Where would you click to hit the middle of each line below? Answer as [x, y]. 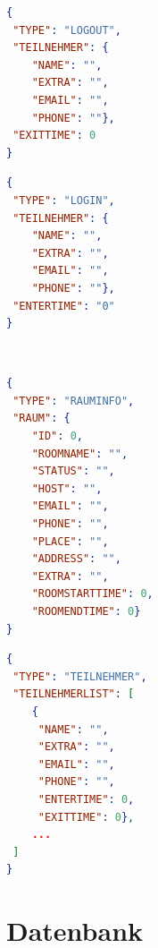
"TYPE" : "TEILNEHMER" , [80, 676]
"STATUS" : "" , [73, 471]
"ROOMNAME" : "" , [80, 453]
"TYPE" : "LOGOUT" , [67, 30]
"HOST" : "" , [67, 488]
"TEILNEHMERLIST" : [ [74, 694]
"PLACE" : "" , [70, 541]
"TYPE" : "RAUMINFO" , [74, 401]
